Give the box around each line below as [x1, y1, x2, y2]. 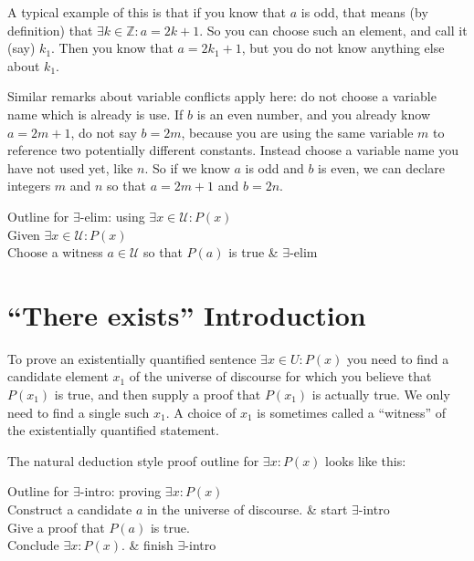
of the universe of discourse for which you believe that [129, 367, 432, 386]
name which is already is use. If [7, 104, 184, 123]
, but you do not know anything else [241, 38, 445, 57]
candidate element [7, 367, 109, 386]
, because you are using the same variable [181, 122, 414, 141]
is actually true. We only [311, 385, 450, 404]
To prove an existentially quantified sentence [7, 348, 257, 368]
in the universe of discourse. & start [146, 500, 348, 518]
